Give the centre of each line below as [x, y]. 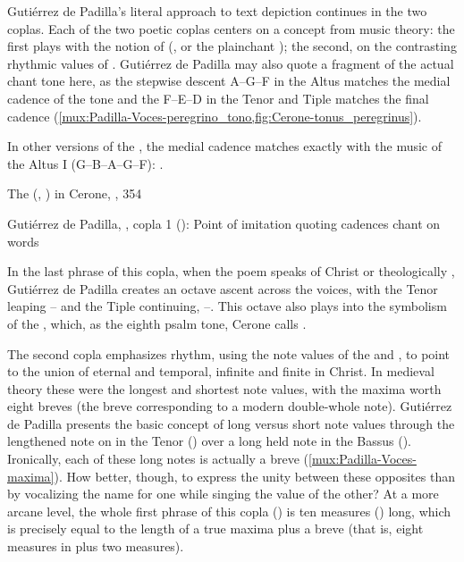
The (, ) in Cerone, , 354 [75, 193]
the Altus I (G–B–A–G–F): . [85, 163]
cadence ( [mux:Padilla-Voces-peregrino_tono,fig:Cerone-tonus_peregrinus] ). [215, 116]
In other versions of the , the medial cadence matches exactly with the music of [225, 146]
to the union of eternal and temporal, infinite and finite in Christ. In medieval [221, 371]
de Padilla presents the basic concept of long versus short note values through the [231, 423]
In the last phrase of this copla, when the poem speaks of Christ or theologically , [231, 271]
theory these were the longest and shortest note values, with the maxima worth [224, 388]
